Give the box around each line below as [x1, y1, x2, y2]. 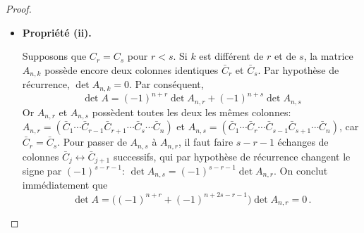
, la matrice [303, 49, 353, 63]
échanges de [277, 134, 329, 149]
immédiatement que [22, 177, 108, 192]
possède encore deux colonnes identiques [44, 62, 219, 77]
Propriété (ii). [22, 25, 92, 39]
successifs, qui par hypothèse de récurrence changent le [113, 149, 351, 163]
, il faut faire [178, 134, 233, 149]
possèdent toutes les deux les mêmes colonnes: [92, 104, 291, 119]
